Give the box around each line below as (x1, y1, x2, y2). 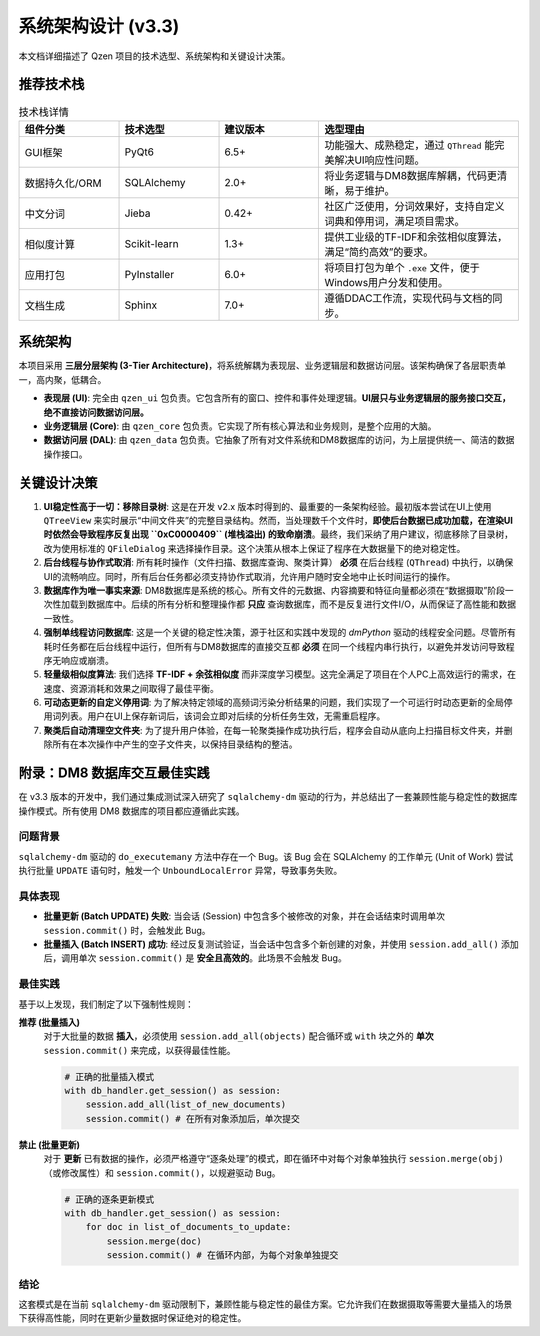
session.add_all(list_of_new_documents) (85, 1099, 287, 1110)
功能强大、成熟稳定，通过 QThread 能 (324, 138, 495, 152)
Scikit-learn (124, 236, 179, 250)
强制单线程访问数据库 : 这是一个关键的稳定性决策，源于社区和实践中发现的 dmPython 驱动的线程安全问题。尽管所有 (43, 626, 517, 639)
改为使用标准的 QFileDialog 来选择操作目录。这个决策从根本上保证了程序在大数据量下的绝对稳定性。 (43, 542, 466, 554)
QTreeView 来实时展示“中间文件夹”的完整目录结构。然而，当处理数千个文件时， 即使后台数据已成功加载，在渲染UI (43, 514, 514, 526)
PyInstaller (124, 267, 175, 281)
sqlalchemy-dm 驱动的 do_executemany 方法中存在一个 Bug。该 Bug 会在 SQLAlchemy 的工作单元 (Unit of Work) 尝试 (18, 850, 514, 862)
